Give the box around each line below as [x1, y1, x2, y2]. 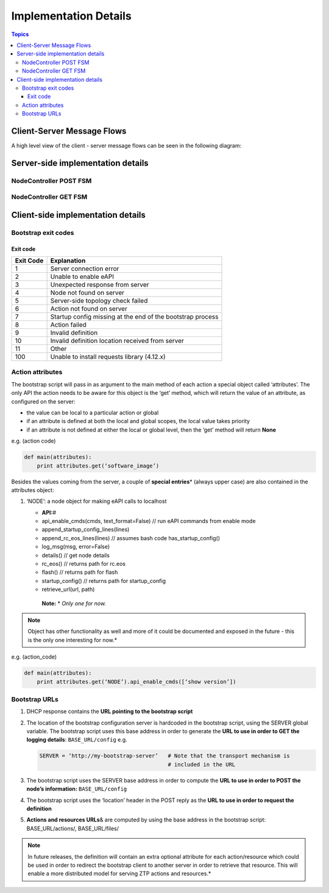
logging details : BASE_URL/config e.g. [26, 736, 127, 743]
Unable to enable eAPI [50, 272, 115, 281]
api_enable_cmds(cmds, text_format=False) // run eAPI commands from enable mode [41, 518, 256, 525]
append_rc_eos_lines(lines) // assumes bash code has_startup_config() [41, 534, 221, 541]
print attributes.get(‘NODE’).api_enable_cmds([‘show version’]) [37, 678, 236, 685]
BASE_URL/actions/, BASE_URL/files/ [26, 825, 119, 832]
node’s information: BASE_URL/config [26, 785, 127, 793]
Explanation [50, 256, 86, 265]
